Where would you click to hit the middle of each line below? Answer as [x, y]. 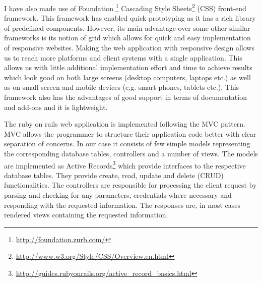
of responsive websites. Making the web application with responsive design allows [129, 48]
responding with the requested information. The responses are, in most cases [122, 205]
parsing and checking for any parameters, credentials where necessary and [118, 195]
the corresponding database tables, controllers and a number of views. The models [131, 153]
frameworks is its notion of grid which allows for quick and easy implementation [127, 38]
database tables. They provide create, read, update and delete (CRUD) [114, 175]
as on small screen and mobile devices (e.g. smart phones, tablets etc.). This [122, 87]
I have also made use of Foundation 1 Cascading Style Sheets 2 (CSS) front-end [125, 7]
